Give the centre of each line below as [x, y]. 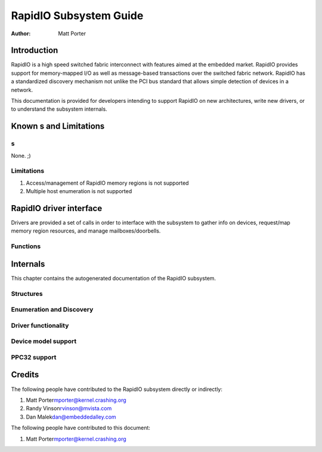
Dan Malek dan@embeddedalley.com [71, 417]
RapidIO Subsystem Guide [77, 16]
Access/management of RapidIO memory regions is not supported [107, 183]
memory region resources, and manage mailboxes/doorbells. [86, 231]
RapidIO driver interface [57, 208]
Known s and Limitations [58, 126]
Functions [26, 246]
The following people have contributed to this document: [80, 428]
